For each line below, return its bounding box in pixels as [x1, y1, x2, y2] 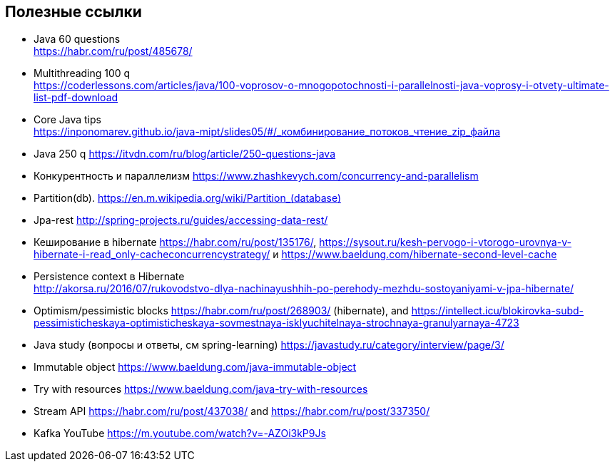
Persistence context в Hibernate [34, 270, 185, 283]
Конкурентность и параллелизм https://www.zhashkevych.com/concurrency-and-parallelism [34, 170, 479, 183]
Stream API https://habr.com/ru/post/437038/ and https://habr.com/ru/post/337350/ [34, 405, 430, 418]
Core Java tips [34, 113, 101, 126]
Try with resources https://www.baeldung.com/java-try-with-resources [34, 383, 368, 396]
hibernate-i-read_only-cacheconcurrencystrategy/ [34, 248, 270, 261]
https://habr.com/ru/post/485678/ [34, 45, 193, 58]
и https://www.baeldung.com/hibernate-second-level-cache [273, 248, 557, 261]
